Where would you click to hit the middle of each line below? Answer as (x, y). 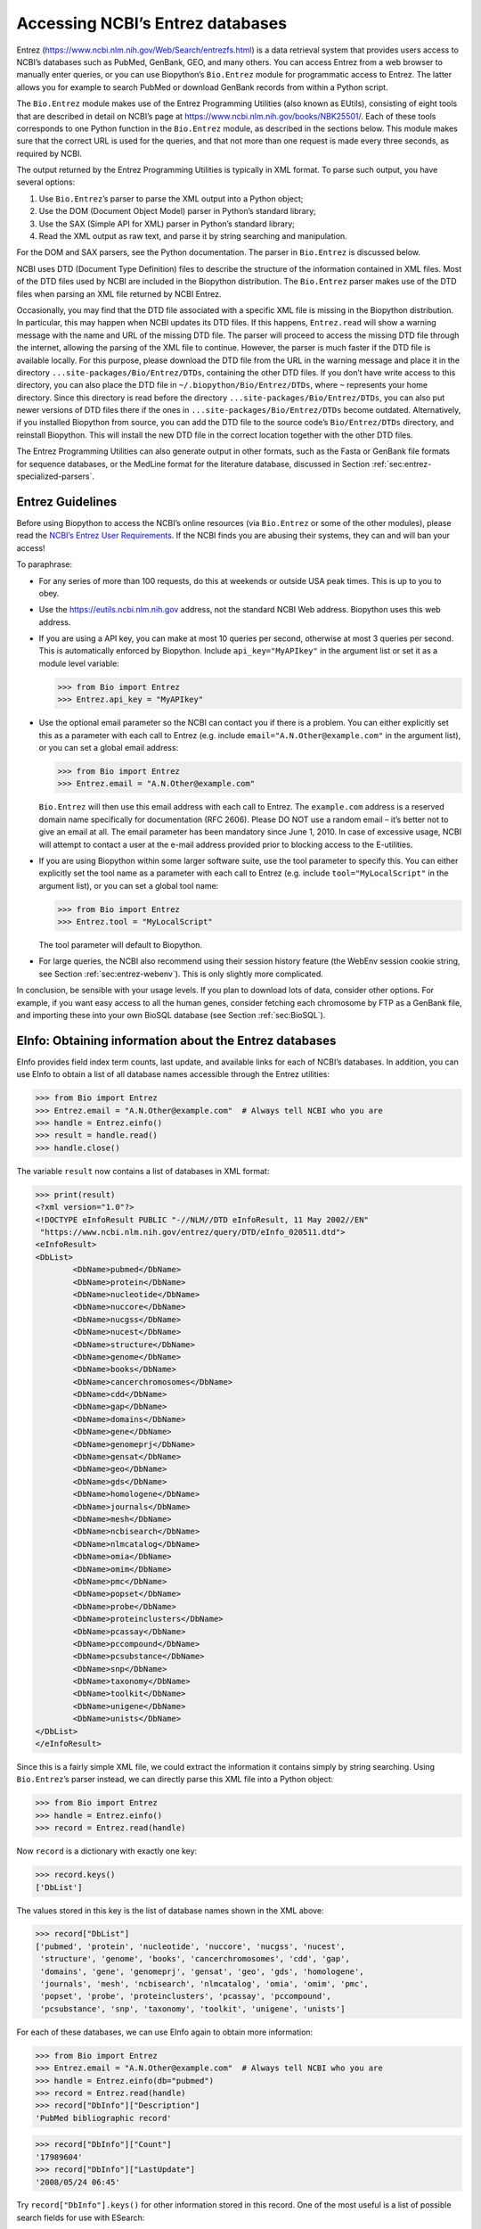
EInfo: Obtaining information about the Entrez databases (176, 1040)
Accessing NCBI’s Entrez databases (152, 23)
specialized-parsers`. (56, 476)
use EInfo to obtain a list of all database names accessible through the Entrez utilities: (173, 1074)
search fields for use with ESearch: (81, 2217)
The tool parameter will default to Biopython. (121, 945)
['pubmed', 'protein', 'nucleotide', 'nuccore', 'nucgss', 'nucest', (190, 1946)
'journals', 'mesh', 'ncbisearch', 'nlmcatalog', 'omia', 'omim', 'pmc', (205, 1984)
